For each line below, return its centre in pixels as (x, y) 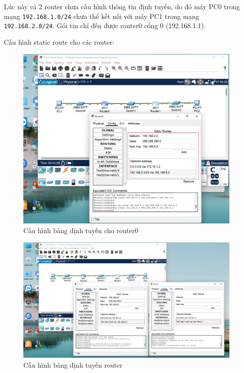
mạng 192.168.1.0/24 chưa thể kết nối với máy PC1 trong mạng (102, 16)
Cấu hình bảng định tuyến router (73, 365)
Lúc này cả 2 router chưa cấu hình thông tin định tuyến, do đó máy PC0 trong (122, 6)
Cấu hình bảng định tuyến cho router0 (81, 230)
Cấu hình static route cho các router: (59, 42)
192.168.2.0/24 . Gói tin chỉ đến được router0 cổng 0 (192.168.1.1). (105, 25)
